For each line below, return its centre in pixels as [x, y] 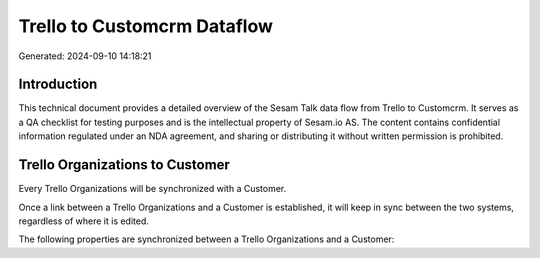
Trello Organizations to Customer [124, 165]
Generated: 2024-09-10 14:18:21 [85, 56]
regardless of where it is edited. [84, 221]
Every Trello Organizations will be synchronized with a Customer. [152, 189]
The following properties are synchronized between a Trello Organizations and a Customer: [206, 239]
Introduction [58, 84]
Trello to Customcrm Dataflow [146, 26]
